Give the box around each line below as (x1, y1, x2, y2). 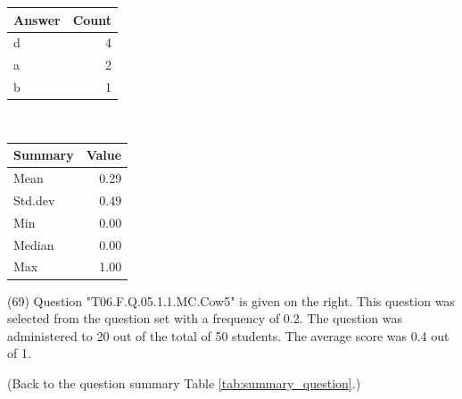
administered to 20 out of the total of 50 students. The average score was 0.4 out (7, 326, 450, 345)
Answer (13, 10, 61, 29)
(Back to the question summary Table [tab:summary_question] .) (7, 373, 361, 392)
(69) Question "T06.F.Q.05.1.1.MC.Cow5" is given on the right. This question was (7, 291, 455, 310)
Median (13, 235, 54, 254)
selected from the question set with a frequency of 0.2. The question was (7, 309, 402, 328)
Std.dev (13, 190, 55, 209)
